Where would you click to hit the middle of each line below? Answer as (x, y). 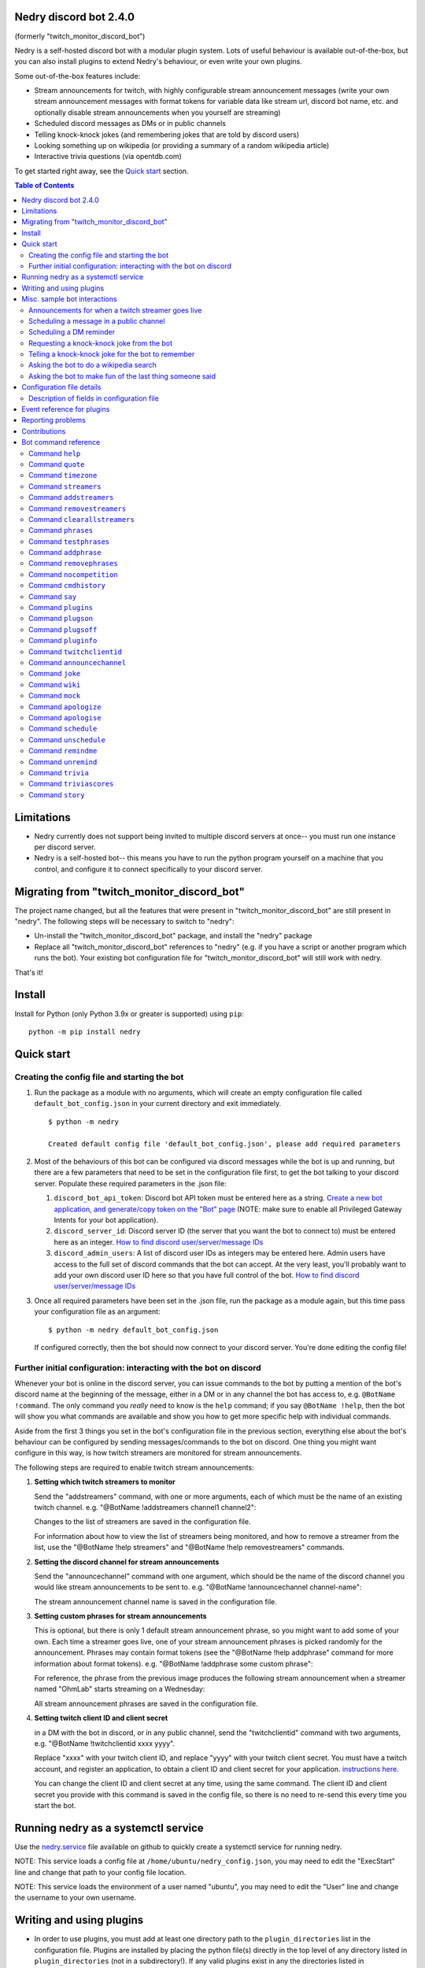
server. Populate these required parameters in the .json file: (131, 1183)
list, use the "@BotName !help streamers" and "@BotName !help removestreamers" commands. (190, 1548)
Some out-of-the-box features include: (78, 76)
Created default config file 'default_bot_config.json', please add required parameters (225, 1144)
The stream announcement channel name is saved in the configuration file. (155, 1601)
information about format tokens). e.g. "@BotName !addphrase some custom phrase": (174, 1663)
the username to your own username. (76, 1898)
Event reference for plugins (66, 409)
